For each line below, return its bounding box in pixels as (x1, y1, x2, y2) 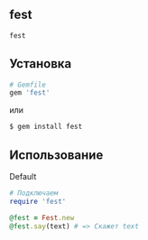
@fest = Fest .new (9, 213, 75, 222)
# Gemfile (9, 80, 47, 89)
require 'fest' (9, 197, 67, 206)
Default (9, 171, 37, 181)
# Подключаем (9, 189, 59, 198)
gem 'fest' (9, 88, 51, 97)
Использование (9, 147, 104, 162)
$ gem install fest (9, 122, 83, 132)
